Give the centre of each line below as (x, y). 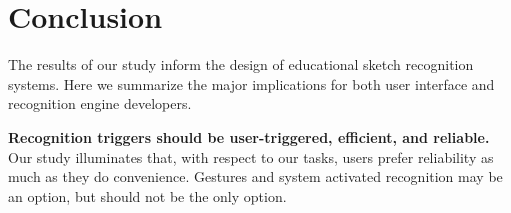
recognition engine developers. (100, 103)
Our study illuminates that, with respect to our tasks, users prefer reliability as (251, 156)
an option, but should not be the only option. (147, 195)
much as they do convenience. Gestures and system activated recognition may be (255, 176)
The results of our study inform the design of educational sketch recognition (241, 64)
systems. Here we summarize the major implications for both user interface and (251, 83)
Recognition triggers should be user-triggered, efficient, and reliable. (249, 136)
